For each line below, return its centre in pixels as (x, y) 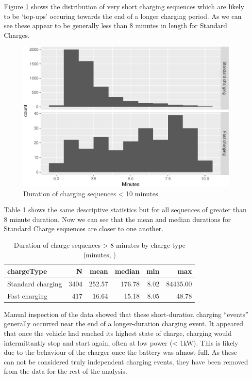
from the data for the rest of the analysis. (66, 371)
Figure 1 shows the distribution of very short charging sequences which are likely (124, 6)
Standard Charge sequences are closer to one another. (84, 229)
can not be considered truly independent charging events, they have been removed (126, 361)
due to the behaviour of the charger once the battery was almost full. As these (120, 352)
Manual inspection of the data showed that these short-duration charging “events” (126, 314)
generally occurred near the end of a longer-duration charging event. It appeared (124, 324)
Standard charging (35, 283)
